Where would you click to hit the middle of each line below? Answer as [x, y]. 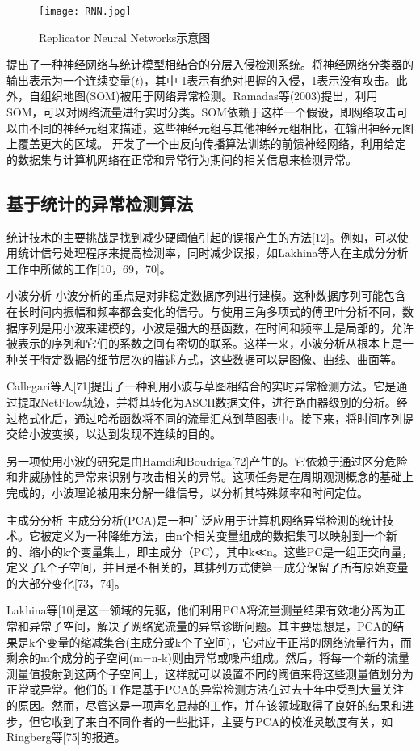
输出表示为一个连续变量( [71, 80]
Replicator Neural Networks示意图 [125, 37]
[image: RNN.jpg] [85, 11]
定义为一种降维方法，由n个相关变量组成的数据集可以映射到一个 [218, 536]
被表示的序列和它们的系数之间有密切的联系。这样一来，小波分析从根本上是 [204, 343]
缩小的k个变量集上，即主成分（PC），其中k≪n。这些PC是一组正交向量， [221, 551]
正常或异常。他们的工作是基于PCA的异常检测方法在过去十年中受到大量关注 [206, 689]
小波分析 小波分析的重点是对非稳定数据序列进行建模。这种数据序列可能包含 [206, 295]
